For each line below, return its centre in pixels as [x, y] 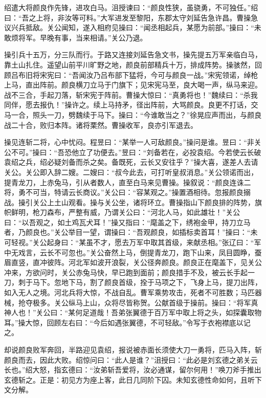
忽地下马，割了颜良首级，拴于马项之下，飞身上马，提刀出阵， [158, 282]
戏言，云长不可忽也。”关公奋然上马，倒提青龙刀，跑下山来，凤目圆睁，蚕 [140, 252]
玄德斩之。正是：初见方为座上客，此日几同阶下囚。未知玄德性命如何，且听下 [133, 379]
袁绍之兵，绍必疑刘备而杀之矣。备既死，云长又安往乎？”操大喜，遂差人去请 [131, 162]
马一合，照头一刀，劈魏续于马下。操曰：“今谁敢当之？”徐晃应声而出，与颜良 [133, 114]
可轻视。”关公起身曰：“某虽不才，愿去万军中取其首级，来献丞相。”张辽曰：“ [129, 242]
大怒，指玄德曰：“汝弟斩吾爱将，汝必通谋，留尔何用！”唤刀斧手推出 [147, 370]
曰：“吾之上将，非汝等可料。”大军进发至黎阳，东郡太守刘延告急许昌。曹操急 [131, 17]
